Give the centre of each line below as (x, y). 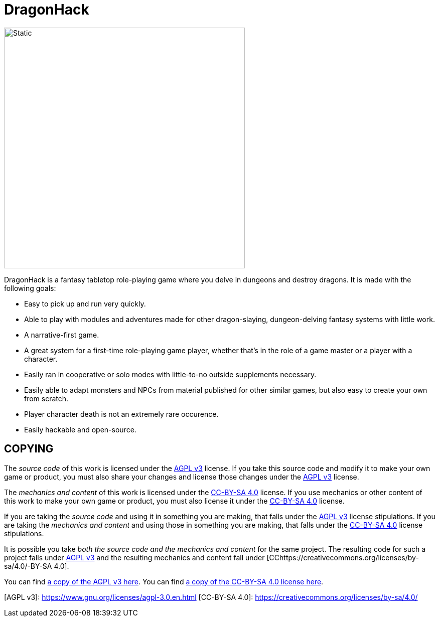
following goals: (30, 288)
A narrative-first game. (62, 335)
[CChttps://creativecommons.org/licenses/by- (343, 557)
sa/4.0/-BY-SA (28, 566)
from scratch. (46, 398)
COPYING (29, 449)
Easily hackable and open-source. (80, 429)
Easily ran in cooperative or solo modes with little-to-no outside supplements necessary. (170, 374)
